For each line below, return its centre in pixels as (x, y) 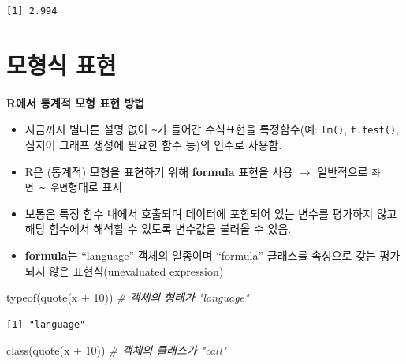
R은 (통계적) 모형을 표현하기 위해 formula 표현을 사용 (159, 171)
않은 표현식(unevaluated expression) (136, 270)
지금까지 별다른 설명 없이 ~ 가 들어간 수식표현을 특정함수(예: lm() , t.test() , (212, 129)
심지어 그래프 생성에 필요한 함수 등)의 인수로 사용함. (153, 144)
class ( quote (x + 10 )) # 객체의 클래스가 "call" (117, 350)
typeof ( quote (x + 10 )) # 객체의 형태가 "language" (128, 297)
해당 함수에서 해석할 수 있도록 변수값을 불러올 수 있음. (158, 229)
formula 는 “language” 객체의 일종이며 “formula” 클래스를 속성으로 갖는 (200, 255)
